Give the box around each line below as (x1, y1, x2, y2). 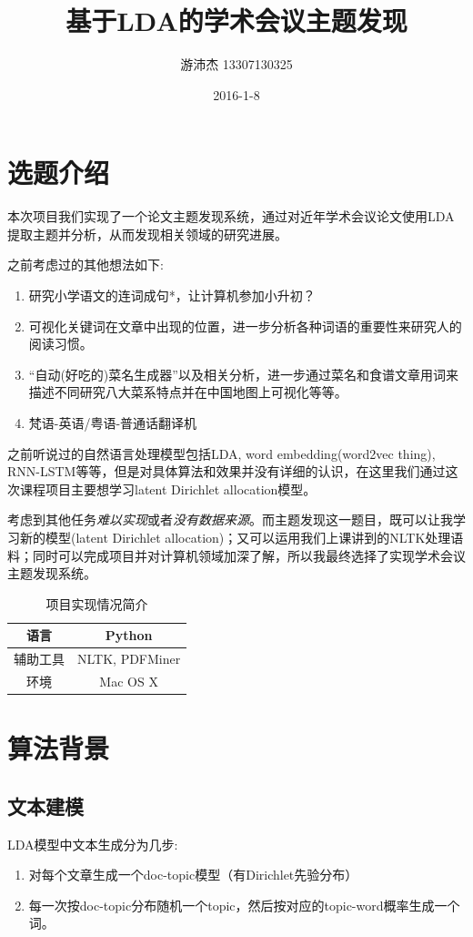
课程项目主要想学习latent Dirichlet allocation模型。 (19, 479, 317, 498)
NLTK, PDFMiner (77, 649, 181, 668)
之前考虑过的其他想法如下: (7, 255, 164, 274)
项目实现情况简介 (45, 594, 148, 613)
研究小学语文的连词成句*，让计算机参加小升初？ (28, 286, 316, 305)
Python (105, 626, 153, 645)
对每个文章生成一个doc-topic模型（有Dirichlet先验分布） (28, 865, 358, 884)
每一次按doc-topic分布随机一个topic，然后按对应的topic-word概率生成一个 (28, 895, 460, 914)
